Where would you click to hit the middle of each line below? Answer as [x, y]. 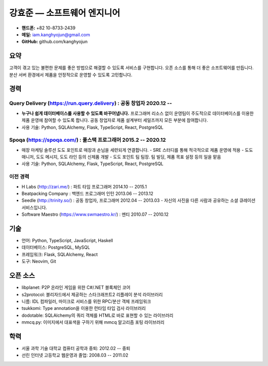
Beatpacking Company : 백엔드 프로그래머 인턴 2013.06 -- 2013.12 [88, 193]
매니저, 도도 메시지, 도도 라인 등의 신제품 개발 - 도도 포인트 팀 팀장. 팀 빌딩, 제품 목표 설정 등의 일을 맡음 [121, 157]
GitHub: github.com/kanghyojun [55, 42]
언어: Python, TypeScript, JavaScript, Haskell [67, 241]
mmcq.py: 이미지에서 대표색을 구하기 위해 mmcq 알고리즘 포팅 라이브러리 [93, 322]
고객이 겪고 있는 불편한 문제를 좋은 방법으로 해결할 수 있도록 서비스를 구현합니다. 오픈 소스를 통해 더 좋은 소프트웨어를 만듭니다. [132, 68]
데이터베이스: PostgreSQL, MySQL [56, 247]
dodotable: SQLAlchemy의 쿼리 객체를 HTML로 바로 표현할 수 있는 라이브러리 [98, 315]
